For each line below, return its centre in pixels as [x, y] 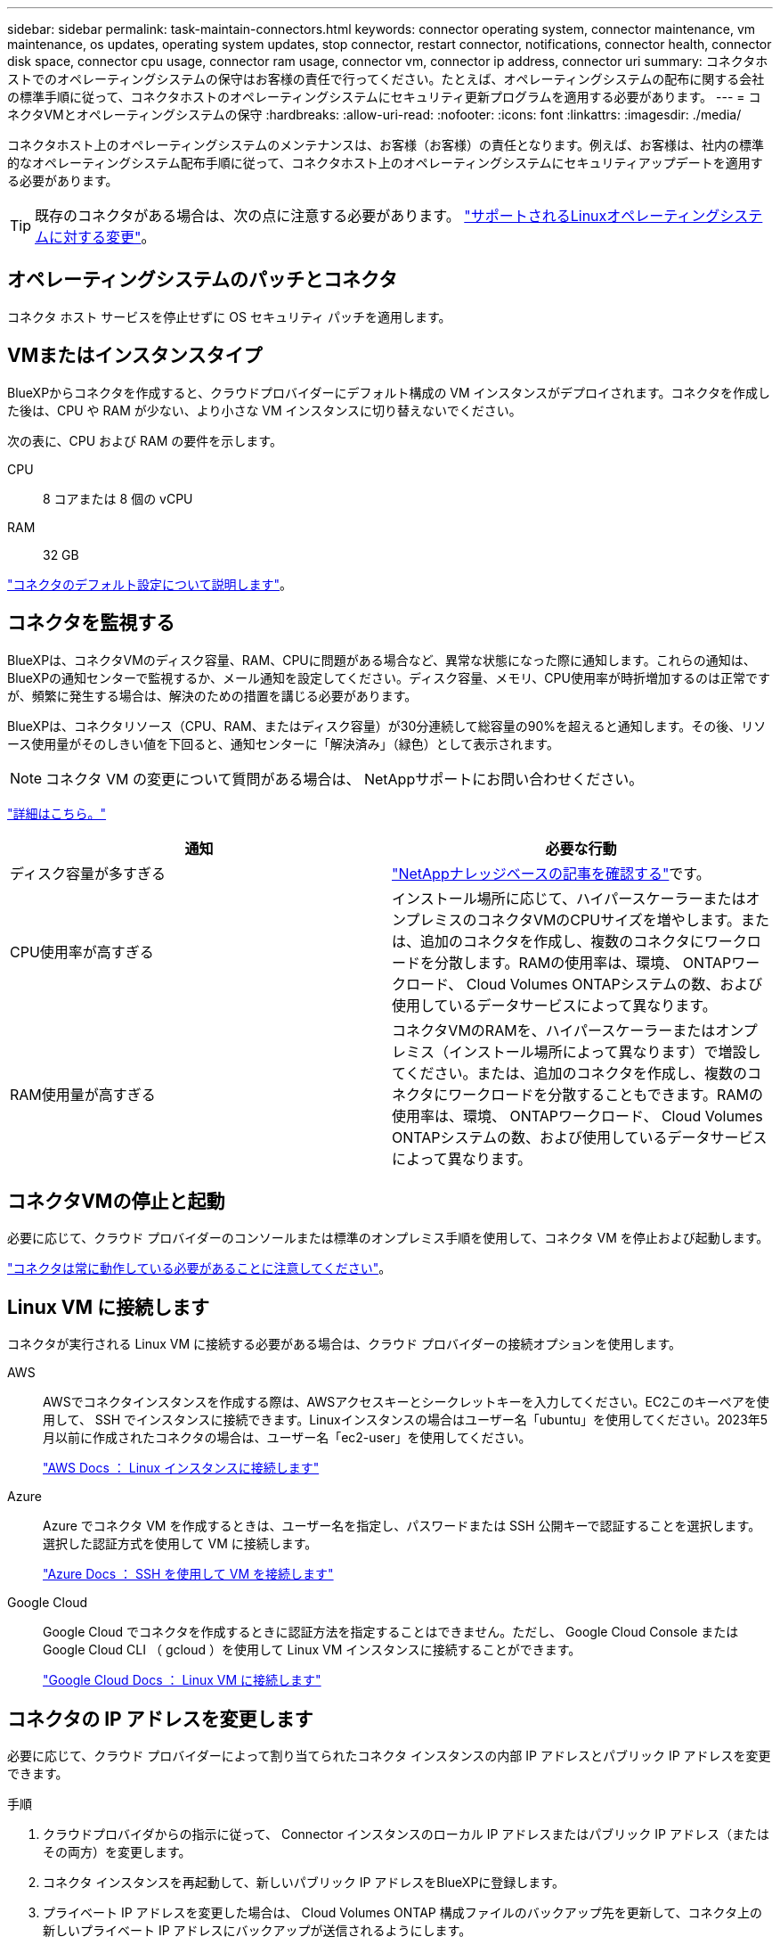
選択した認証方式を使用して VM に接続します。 [180, 1544]
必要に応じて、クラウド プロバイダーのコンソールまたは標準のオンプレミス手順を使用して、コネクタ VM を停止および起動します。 [388, 1238]
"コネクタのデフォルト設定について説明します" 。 [150, 584]
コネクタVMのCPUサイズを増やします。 [609, 919]
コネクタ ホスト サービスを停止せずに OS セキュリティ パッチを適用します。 [229, 316]
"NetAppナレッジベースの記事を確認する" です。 [551, 873]
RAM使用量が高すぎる [83, 1094]
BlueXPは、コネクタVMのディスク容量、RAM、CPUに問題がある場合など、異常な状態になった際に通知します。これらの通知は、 [382, 660]
